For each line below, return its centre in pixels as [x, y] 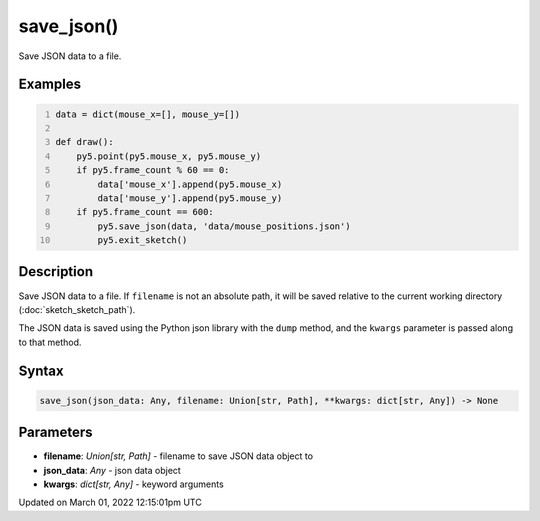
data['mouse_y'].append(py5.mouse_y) [190, 198]
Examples [50, 84]
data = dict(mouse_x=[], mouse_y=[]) [147, 114]
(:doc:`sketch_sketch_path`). [77, 309]
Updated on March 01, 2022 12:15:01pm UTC [110, 502]
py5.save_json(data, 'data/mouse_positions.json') [224, 226]
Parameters [55, 432]
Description [56, 271]
